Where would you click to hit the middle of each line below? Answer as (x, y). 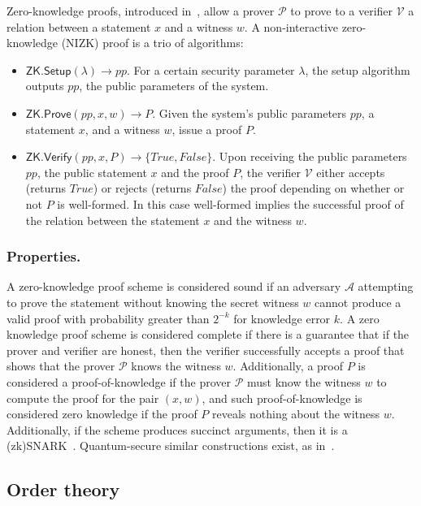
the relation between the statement (113, 220)
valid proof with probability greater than (108, 318)
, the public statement (92, 172)
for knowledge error (282, 318)
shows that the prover (61, 366)
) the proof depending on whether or (313, 188)
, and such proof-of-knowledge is (282, 398)
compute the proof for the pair (83, 398)
